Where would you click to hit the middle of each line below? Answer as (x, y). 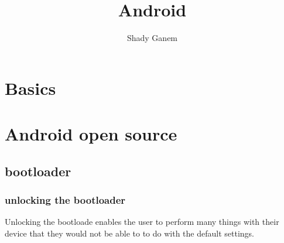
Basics (30, 88)
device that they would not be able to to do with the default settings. (129, 233)
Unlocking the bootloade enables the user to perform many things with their (142, 222)
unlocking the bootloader (65, 199)
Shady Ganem (152, 38)
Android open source (91, 134)
